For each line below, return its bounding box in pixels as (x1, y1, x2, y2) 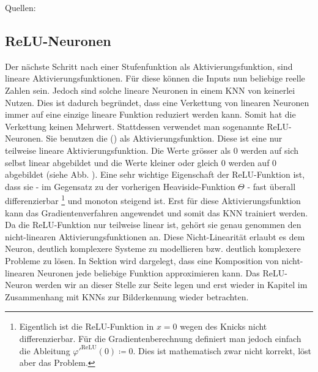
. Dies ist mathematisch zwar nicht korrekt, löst (133, 344, 312, 357)
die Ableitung (19, 344, 70, 357)
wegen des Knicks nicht (180, 320, 267, 333)
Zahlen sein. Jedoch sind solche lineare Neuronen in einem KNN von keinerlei (5, 83, 295, 96)
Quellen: (5, 1, 36, 13)
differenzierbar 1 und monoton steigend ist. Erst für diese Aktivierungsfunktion (5, 192, 301, 207)
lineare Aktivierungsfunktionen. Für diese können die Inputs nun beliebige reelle (5, 72, 305, 85)
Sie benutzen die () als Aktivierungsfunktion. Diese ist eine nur (46, 132, 283, 145)
